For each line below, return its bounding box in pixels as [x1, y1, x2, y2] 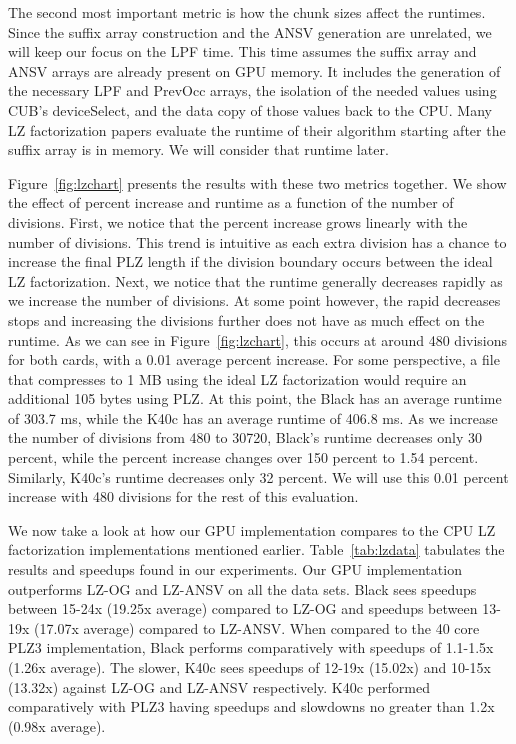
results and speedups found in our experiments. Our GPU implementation [8, 559, 462, 580]
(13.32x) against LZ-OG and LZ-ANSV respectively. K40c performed [8, 676, 430, 697]
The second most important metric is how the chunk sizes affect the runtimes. [8, 2, 486, 22]
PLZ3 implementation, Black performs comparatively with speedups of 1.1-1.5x [8, 637, 494, 658]
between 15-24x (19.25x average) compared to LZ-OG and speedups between [8, 598, 478, 619]
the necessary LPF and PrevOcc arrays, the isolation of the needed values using [8, 80, 497, 101]
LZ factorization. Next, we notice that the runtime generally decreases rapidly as [8, 270, 503, 291]
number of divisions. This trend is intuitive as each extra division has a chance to [8, 231, 507, 252]
